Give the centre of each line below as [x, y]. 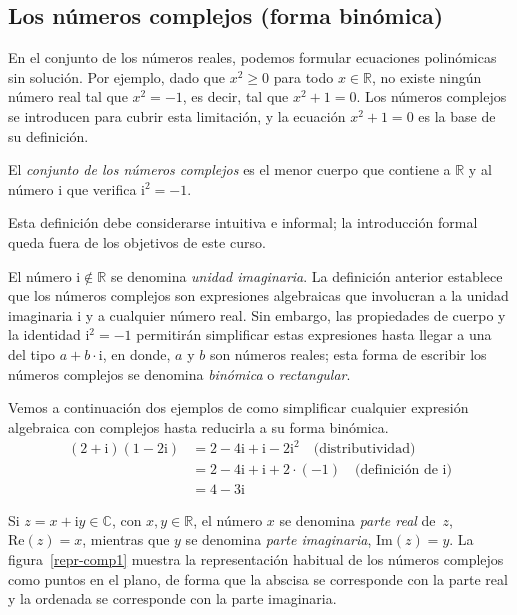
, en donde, [136, 353]
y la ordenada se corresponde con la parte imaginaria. [172, 598]
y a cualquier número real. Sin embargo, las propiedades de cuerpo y [295, 314]
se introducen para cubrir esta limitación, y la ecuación [177, 115]
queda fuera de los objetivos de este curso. [137, 241]
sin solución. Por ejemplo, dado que [117, 76]
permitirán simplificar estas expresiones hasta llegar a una [314, 334]
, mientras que [126, 539]
